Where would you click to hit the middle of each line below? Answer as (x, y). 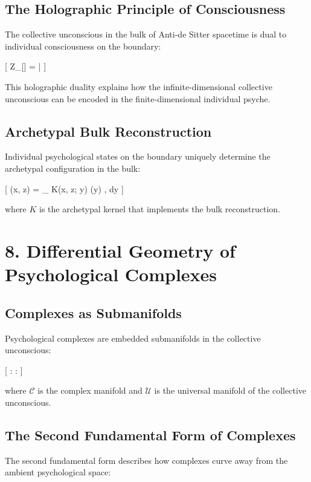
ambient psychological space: (58, 472)
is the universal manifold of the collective (230, 390)
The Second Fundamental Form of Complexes (150, 435)
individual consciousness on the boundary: (83, 46)
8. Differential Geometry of (120, 250)
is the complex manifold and (90, 390)
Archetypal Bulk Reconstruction (108, 131)
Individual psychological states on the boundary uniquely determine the (138, 156)
